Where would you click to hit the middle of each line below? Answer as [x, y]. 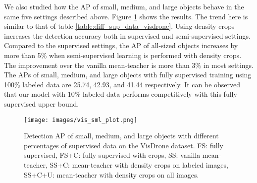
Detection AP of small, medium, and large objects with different [121, 136]
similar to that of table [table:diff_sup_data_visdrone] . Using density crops [119, 26]
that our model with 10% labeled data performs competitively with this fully [121, 94]
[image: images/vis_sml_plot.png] [81, 120]
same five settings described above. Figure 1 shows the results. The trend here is [126, 16]
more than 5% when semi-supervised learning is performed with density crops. [123, 55]
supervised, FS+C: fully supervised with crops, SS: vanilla [112, 155]
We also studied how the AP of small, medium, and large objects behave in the [124, 6]
